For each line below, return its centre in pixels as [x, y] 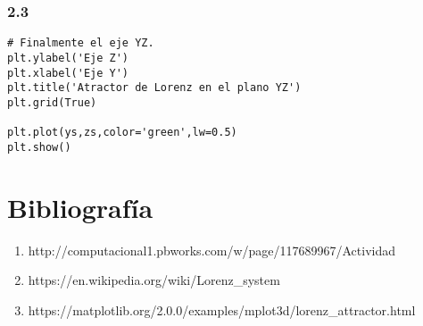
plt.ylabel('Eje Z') [68, 58]
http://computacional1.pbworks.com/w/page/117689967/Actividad [212, 250]
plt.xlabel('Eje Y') [68, 73]
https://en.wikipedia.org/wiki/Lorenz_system [154, 280]
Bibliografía [80, 207]
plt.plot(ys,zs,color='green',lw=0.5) [122, 133]
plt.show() [39, 147]
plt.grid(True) [52, 102]
